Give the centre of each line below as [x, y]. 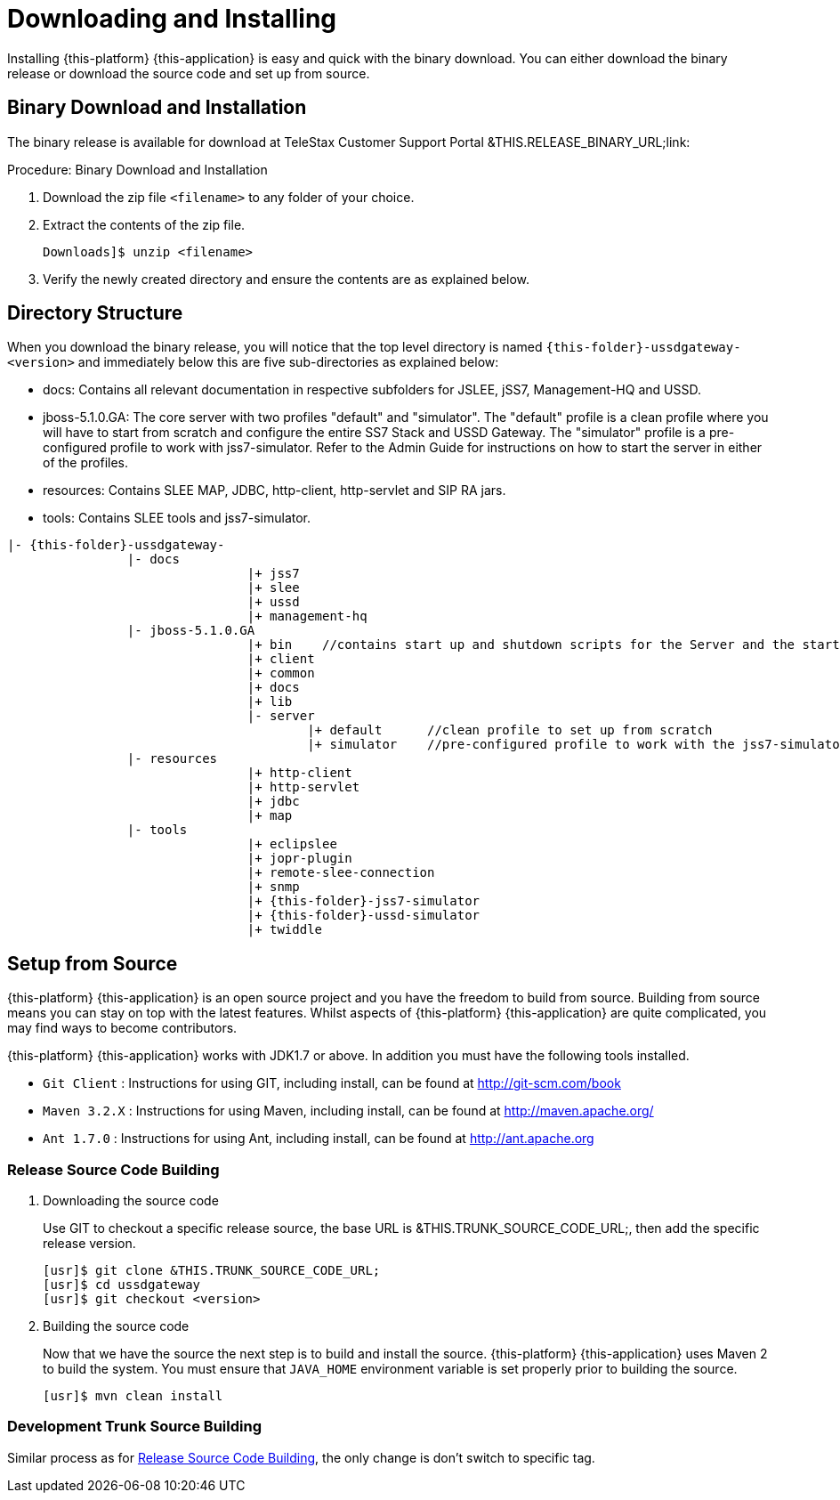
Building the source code [116, 1326]
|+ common [281, 673]
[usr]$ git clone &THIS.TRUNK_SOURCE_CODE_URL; [212, 1271]
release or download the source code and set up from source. [189, 73]
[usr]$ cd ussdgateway [122, 1285]
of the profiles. [86, 463]
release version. [89, 1244]
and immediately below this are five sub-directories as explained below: [288, 362]
